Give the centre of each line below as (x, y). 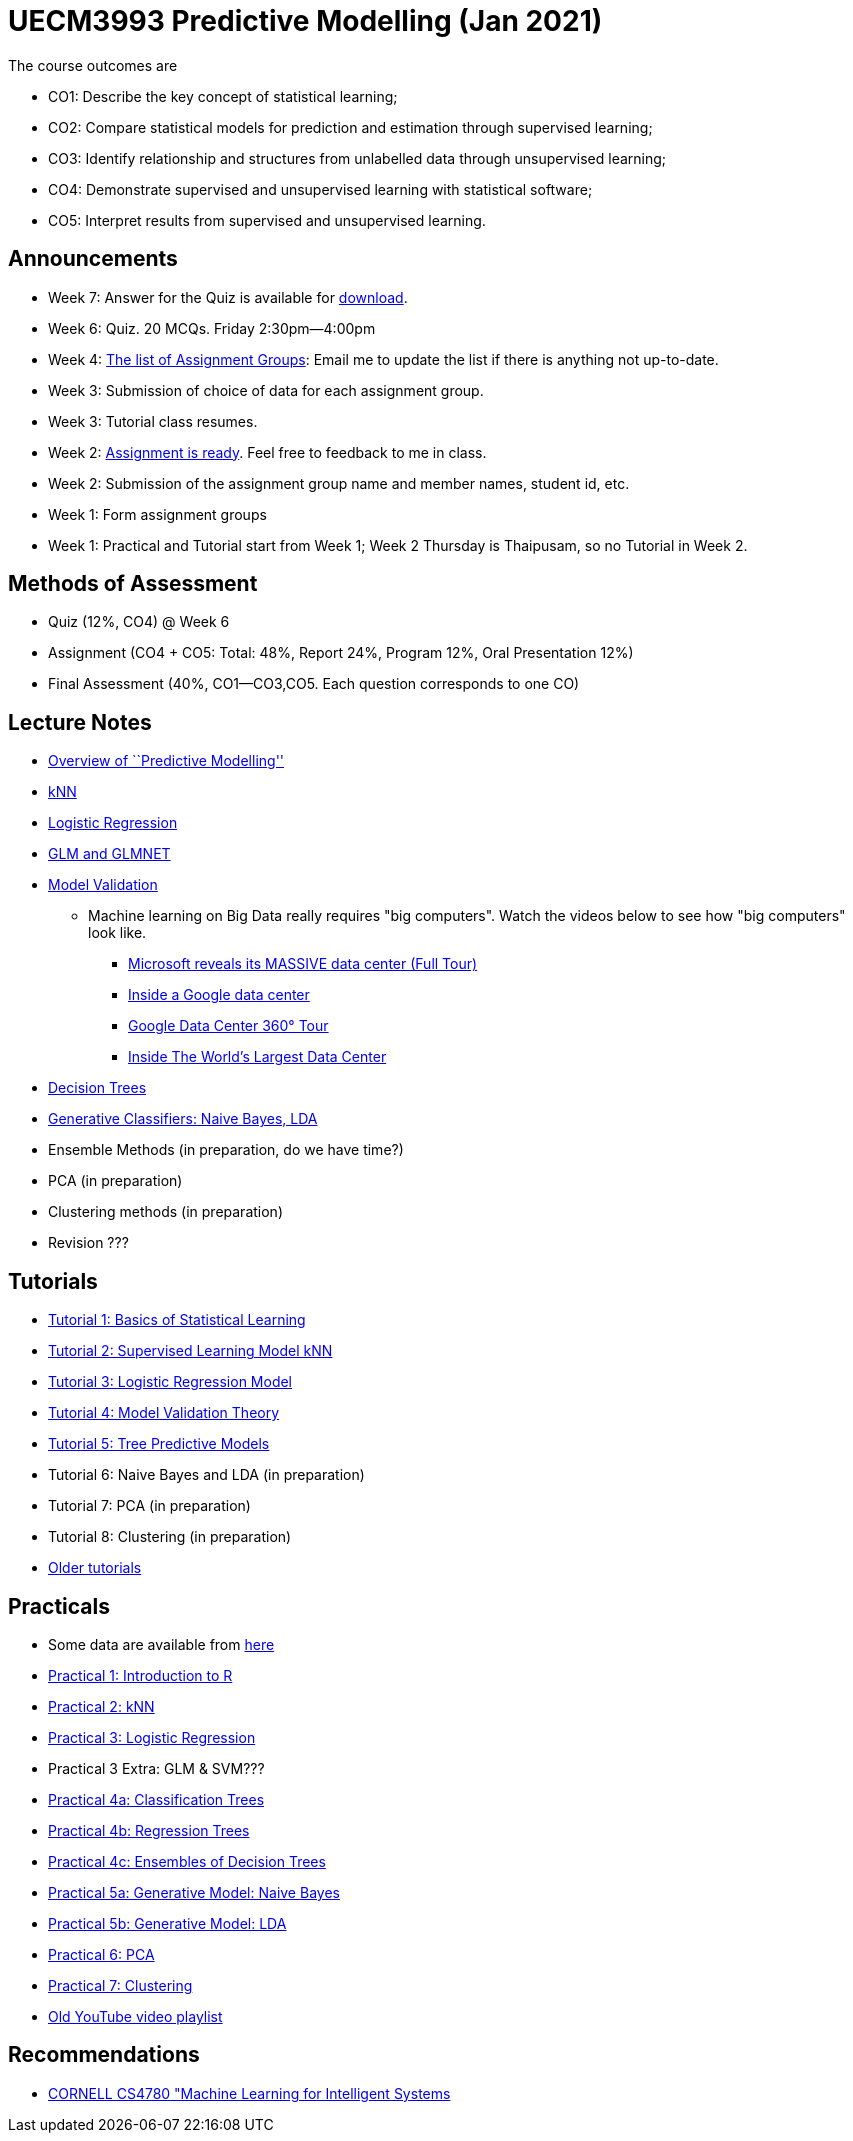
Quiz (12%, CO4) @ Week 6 (139, 622)
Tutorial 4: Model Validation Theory (164, 1413)
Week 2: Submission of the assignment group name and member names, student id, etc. (339, 483)
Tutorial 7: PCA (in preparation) (149, 1506)
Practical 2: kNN (101, 1706)
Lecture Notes (80, 722)
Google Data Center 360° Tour (228, 1026)
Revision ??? (88, 1243)
